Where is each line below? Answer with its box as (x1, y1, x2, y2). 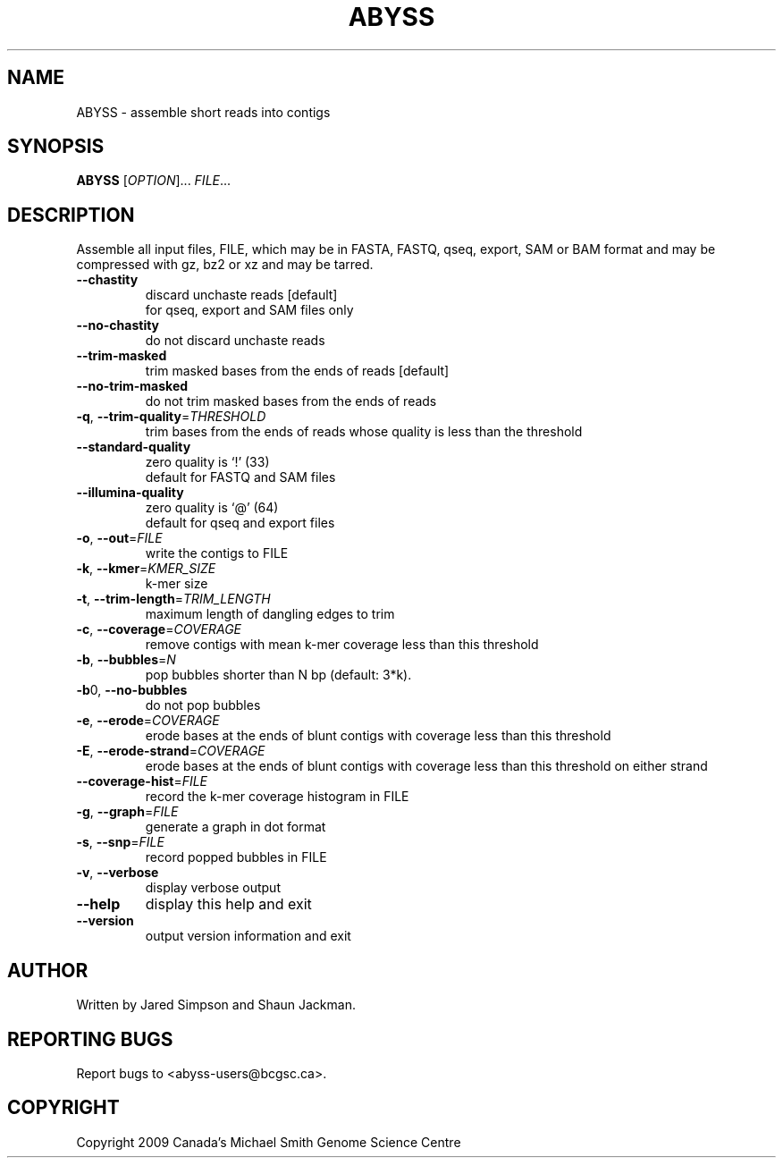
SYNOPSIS (7, 135, 105, 158)
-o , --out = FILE (76, 530, 163, 546)
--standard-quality (76, 439, 191, 455)
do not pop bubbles (145, 697, 261, 713)
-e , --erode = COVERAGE (76, 713, 220, 729)
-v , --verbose (76, 865, 159, 881)
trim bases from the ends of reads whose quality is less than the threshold (145, 424, 583, 440)
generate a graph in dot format (145, 819, 326, 835)
